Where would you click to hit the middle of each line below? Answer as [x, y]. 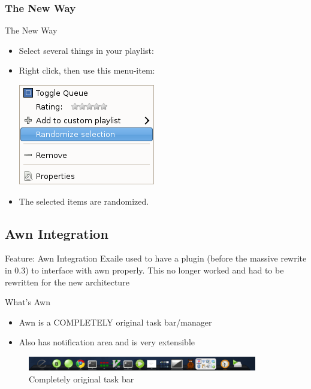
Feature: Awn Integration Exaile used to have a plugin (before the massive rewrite [156, 258]
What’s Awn [28, 302]
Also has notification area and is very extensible [107, 342]
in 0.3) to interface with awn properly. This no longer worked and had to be [144, 270]
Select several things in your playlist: [86, 50]
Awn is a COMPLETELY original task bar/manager [115, 322]
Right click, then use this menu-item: [87, 70]
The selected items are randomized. [84, 201]
